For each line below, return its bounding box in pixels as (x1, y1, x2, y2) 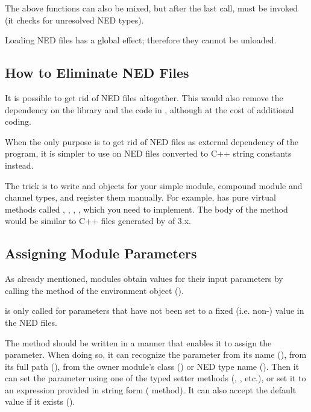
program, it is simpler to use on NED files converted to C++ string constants (5, 147, 292, 160)
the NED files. (5, 316, 57, 328)
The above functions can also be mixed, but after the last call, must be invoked (5, 2, 298, 14)
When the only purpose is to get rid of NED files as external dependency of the (5, 135, 298, 148)
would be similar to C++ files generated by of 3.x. (5, 214, 192, 227)
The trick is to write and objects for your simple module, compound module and (5, 179, 303, 192)
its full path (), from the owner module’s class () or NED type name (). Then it (5, 360, 300, 372)
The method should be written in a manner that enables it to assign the (5, 336, 272, 349)
